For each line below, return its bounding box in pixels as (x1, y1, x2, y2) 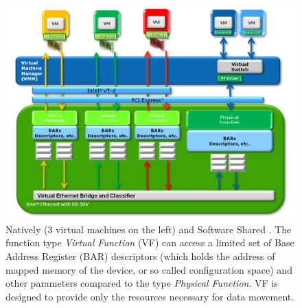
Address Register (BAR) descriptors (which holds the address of (5, 248, 275, 263)
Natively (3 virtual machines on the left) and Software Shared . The (5, 222, 292, 236)
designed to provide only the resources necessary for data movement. (5, 289, 294, 303)
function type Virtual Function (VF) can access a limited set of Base (5, 235, 294, 250)
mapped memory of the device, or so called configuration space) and (5, 262, 292, 276)
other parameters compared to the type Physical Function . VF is (5, 276, 278, 290)
